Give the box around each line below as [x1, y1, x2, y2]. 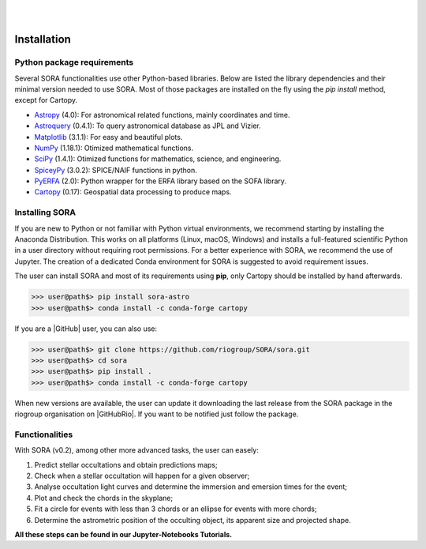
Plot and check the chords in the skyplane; [34, 493, 174, 502]
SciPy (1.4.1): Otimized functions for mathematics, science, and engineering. [34, 154, 282, 164]
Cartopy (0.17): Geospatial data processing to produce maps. [34, 187, 232, 197]
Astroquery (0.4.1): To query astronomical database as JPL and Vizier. [34, 121, 262, 130]
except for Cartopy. [14, 96, 78, 105]
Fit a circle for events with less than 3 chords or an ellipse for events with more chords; [34, 504, 317, 513]
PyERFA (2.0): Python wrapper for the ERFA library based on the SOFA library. [34, 176, 287, 186]
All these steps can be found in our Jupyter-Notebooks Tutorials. [14, 529, 233, 539]
